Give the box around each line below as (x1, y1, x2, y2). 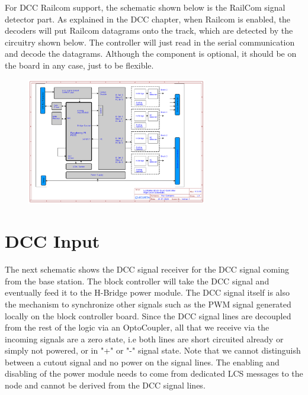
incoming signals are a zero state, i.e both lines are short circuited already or (5, 332, 284, 345)
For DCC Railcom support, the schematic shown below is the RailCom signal (5, 1, 285, 13)
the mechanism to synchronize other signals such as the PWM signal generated (5, 297, 291, 310)
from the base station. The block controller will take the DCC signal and (5, 274, 269, 287)
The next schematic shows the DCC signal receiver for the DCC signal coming (5, 263, 289, 276)
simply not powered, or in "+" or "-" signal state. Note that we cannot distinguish (5, 344, 301, 357)
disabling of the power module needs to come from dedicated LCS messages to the (5, 367, 303, 380)
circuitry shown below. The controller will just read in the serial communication (5, 35, 295, 48)
